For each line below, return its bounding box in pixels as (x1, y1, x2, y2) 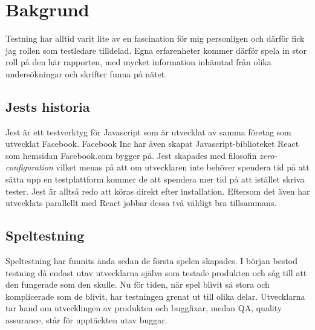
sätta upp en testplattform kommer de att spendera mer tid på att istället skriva (5, 173, 305, 186)
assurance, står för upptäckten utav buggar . (5, 314, 167, 326)
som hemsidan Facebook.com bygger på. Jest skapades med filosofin (5, 149, 257, 161)
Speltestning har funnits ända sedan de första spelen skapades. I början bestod (5, 254, 298, 267)
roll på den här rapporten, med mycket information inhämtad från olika (5, 56, 271, 68)
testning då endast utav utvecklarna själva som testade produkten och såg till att (5, 266, 307, 279)
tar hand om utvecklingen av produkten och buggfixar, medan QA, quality (5, 302, 282, 314)
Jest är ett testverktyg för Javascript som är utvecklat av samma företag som (5, 125, 291, 138)
